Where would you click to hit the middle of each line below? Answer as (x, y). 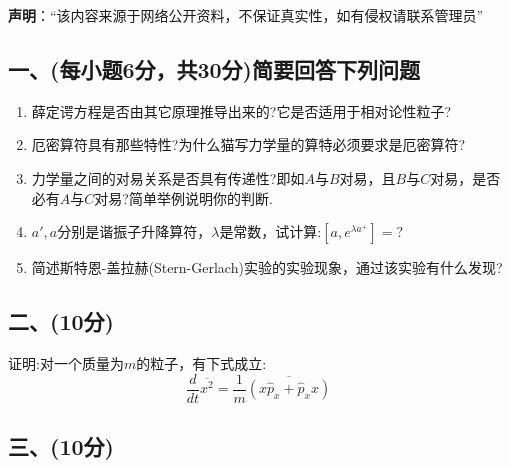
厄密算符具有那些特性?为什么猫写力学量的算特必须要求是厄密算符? (248, 144)
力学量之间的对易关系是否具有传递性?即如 (168, 177)
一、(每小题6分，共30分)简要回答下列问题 (214, 68)
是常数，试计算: (270, 231)
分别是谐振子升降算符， (134, 231)
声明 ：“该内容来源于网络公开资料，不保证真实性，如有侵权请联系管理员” (246, 15)
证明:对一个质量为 (66, 362)
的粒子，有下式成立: (201, 362)
